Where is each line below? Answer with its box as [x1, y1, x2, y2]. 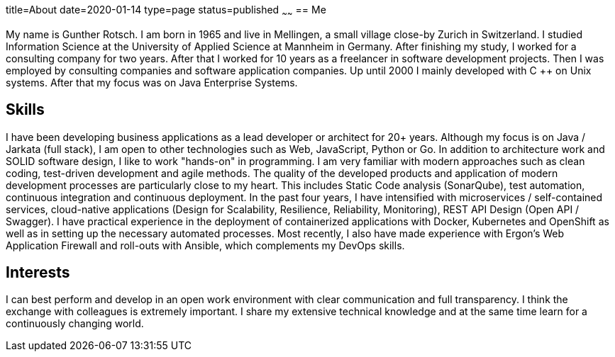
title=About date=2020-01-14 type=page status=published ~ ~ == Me [6, 4, 326, 18]
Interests [6, 263, 70, 282]
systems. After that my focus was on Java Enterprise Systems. [6, 76, 298, 89]
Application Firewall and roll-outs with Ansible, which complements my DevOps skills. [6, 239, 405, 251]
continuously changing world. [6, 317, 144, 330]
